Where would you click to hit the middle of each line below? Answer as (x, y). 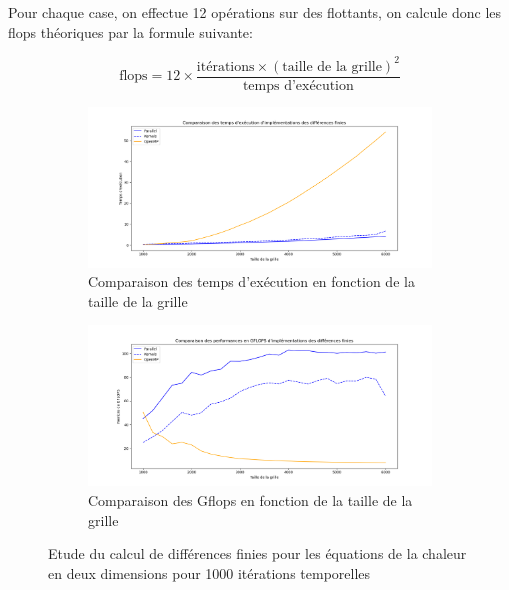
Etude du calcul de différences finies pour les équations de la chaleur (257, 553)
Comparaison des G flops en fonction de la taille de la (250, 499)
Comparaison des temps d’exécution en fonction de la (251, 281)
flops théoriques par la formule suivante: (130, 31)
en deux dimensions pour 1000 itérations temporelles (209, 572)
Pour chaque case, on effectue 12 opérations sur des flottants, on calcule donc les (255, 12)
